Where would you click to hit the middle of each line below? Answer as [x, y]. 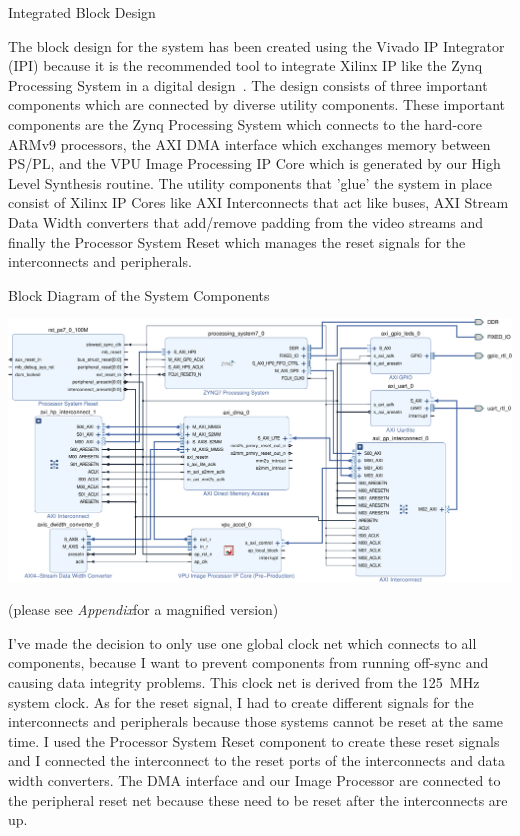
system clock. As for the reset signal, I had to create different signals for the [241, 701]
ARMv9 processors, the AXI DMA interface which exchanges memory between [249, 143]
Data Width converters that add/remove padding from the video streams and [246, 221]
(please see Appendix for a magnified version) [143, 609]
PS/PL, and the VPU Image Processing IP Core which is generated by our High [254, 163]
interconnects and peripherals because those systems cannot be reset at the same [256, 721]
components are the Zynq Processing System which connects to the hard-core [245, 123]
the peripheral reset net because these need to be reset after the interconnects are [258, 799]
